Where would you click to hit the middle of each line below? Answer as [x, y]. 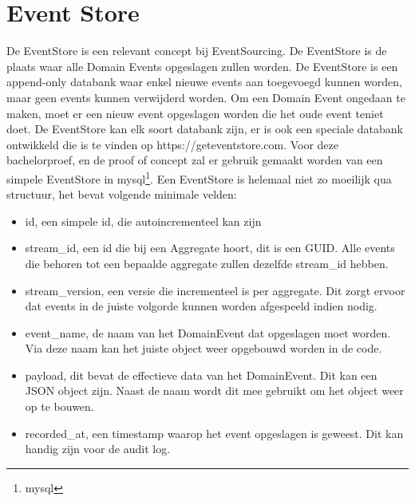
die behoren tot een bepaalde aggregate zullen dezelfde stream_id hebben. [207, 263]
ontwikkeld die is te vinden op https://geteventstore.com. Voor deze [173, 144]
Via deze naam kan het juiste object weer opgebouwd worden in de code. [204, 348]
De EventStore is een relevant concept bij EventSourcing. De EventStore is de [197, 51]
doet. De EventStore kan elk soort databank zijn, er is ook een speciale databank [205, 129]
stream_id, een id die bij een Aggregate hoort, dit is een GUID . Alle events [210, 248]
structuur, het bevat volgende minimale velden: [122, 194]
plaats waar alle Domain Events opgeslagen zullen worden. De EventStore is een [202, 66]
